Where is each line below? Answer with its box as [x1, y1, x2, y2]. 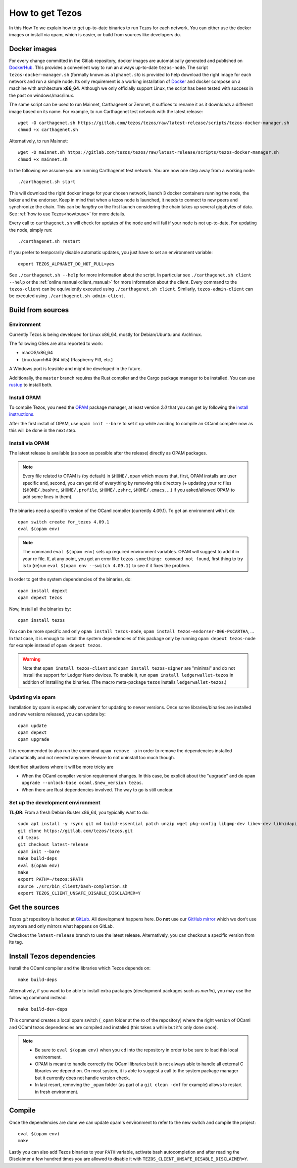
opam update [18, 722, 47, 728]
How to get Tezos [9, 7, 82, 18]
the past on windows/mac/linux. [9, 92, 74, 98]
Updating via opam [9, 694, 56, 701]
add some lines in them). [22, 494, 73, 500]
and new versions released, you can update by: [9, 711, 106, 717]
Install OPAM [9, 394, 41, 401]
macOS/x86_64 [21, 350, 53, 356]
